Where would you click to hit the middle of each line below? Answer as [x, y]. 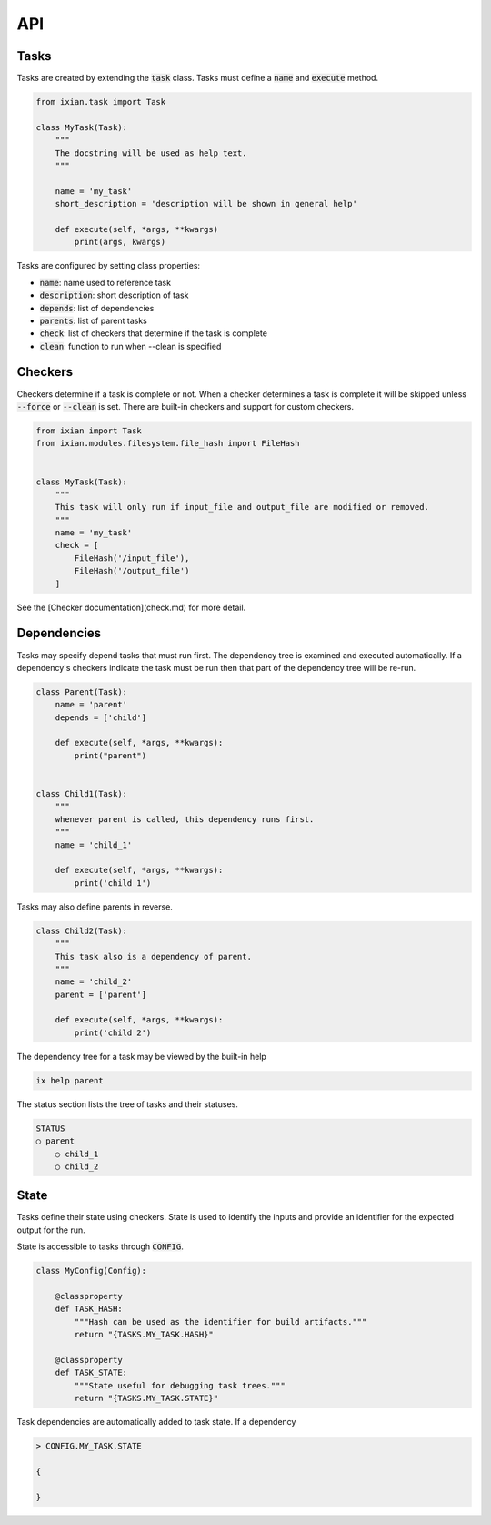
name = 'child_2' [94, 982]
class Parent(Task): [81, 691]
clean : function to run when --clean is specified [130, 346]
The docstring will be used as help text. [151, 153]
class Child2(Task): [81, 930]
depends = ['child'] [101, 717]
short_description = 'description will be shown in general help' [206, 204]
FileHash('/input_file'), [132, 558]
